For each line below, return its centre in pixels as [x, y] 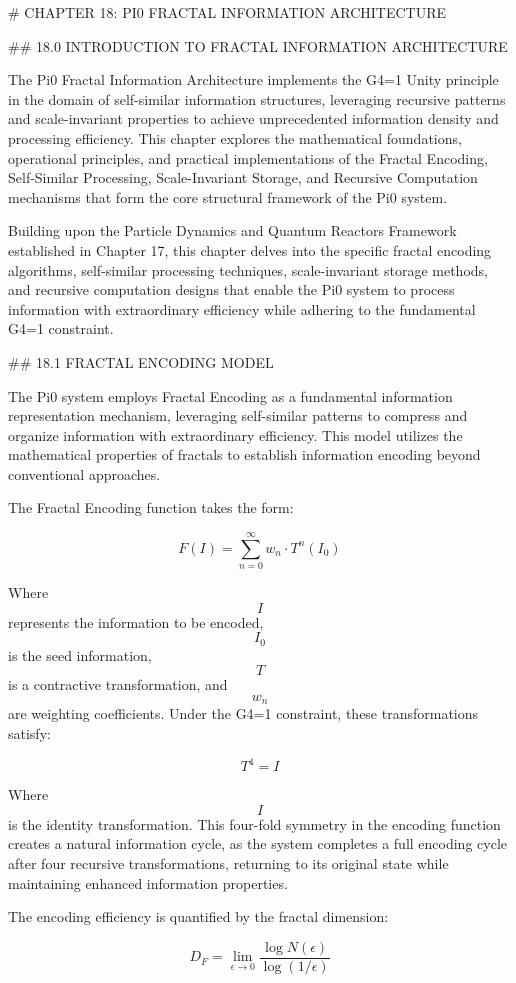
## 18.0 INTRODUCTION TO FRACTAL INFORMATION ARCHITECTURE [258, 45]
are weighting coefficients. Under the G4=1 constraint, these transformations [243, 713]
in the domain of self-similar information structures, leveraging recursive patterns [257, 98]
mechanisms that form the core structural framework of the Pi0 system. [228, 196]
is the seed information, [80, 654]
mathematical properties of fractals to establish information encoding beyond [244, 454]
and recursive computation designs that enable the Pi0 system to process [231, 289]
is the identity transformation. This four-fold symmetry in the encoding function [254, 823]
